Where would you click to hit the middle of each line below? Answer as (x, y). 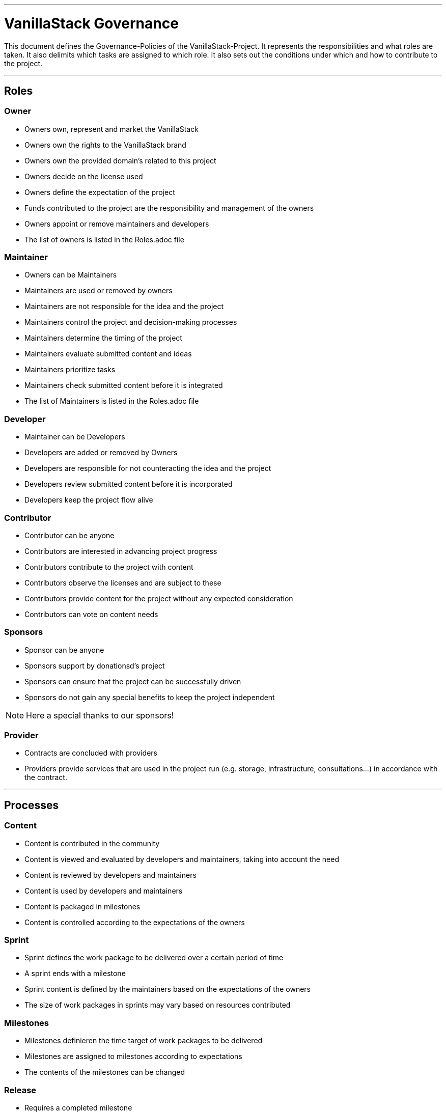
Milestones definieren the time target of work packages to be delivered (144, 1041)
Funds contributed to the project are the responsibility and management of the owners (169, 208)
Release (20, 1090)
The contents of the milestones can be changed (105, 1072)
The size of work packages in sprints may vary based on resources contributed (158, 1005)
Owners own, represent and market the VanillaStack (111, 129)
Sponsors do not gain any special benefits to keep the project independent (150, 697)
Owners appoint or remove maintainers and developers (117, 224)
